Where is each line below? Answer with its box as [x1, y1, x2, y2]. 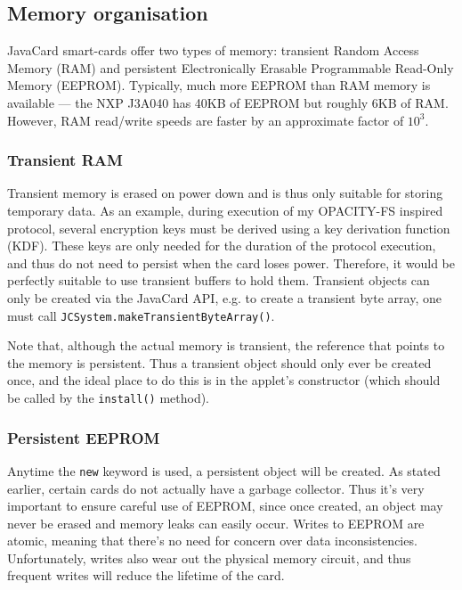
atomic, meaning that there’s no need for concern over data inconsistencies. [7, 531, 417, 550]
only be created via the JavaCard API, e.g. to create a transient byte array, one [7, 288, 442, 307]
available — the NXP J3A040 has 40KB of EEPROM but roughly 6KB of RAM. [7, 93, 449, 111]
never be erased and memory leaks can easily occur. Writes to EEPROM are [7, 513, 425, 532]
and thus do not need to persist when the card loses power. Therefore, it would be [7, 253, 456, 272]
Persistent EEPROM [7, 426, 160, 448]
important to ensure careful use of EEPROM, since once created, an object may [7, 496, 443, 515]
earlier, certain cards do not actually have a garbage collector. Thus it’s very [7, 479, 425, 497]
